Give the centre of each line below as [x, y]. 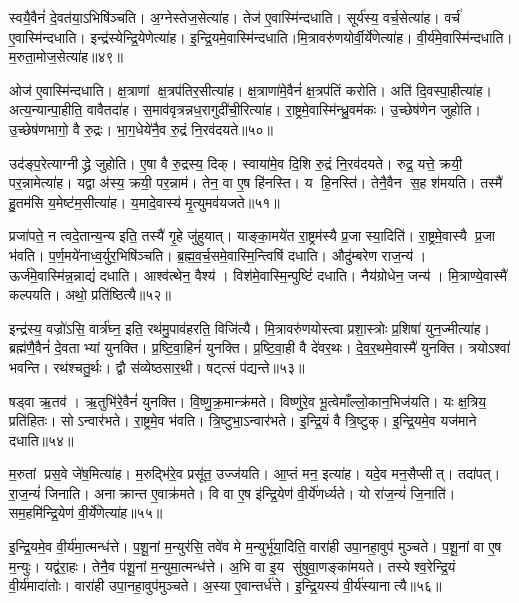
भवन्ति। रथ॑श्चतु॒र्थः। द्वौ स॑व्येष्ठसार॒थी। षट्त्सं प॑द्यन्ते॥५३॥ [157, 366]
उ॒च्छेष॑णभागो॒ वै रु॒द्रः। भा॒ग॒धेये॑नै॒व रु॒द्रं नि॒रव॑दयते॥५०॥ [141, 128]
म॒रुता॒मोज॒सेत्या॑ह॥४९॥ [66, 56]
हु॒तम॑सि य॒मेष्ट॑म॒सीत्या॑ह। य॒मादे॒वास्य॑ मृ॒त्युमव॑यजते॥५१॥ [144, 201]
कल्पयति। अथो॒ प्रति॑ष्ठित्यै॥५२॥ [90, 294]
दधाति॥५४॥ [41, 439]
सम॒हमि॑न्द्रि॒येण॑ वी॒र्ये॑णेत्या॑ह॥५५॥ [86, 512]
